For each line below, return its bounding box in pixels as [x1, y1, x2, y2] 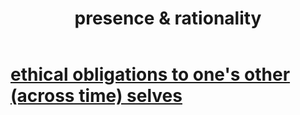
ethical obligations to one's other [10, 63, 291, 86]
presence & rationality [74, 7, 262, 30]
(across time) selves [10, 85, 183, 107]
